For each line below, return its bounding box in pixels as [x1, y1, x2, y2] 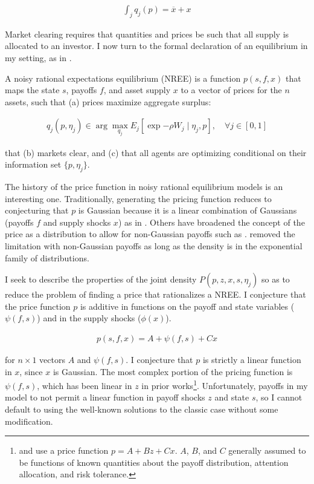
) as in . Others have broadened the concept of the [118, 215, 305, 228]
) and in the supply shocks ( [37, 312, 141, 324]
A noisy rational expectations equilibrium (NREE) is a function [5, 71, 241, 84]
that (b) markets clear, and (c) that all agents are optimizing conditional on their [5, 146, 307, 159]
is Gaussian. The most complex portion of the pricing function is [53, 365, 293, 378]
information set [5, 158, 62, 171]
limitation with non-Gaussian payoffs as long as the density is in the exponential [5, 239, 303, 252]
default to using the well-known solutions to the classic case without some [5, 402, 278, 415]
